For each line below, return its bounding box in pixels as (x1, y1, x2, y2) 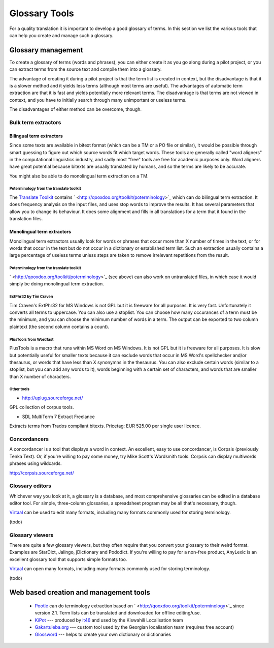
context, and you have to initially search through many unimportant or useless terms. (9, 97, 187, 103)
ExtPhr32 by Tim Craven (9, 294, 53, 299)
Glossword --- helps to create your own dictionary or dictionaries (35, 631, 172, 637)
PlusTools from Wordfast (9, 337, 54, 342)
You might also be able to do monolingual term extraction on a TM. (9, 173, 149, 179)
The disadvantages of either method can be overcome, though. (9, 106, 142, 112)
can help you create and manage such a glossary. (9, 32, 114, 38)
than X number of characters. (9, 373, 71, 379)
